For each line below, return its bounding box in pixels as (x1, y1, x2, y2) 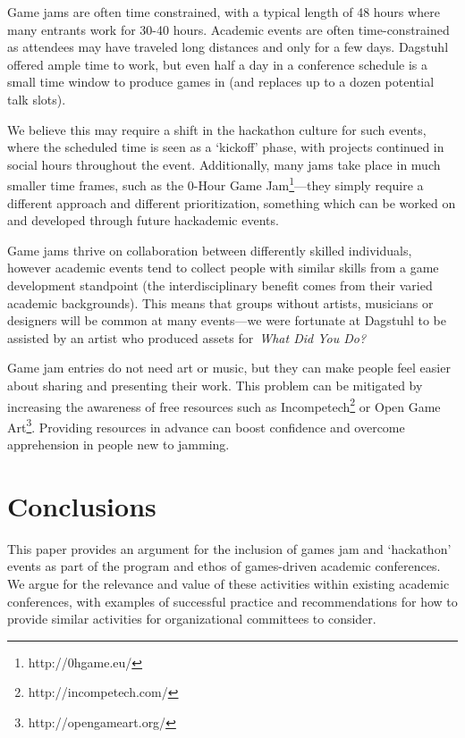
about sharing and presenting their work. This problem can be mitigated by (7, 375, 423, 394)
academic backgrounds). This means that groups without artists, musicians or (7, 293, 434, 312)
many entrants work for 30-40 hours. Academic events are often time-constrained (7, 20, 450, 38)
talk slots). (7, 89, 66, 108)
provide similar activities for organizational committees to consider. (7, 609, 376, 628)
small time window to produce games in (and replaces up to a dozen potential (7, 72, 435, 91)
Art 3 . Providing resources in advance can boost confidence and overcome (7, 415, 405, 436)
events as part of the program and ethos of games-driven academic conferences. (7, 557, 441, 575)
